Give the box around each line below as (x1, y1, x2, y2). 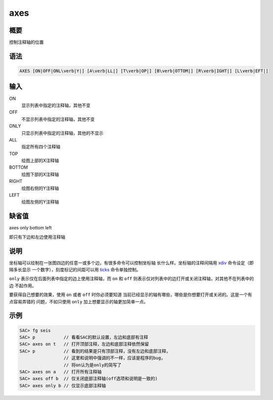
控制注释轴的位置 (9, 39, 44, 45)
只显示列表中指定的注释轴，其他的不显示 (21, 130, 103, 136)
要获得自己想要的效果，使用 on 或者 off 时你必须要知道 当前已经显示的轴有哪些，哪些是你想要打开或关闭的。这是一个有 (9, 291, 252, 298)
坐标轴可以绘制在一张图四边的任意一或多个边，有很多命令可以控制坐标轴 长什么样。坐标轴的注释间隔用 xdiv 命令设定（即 (9, 259, 254, 266)
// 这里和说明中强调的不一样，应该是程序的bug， (63, 355, 166, 361)
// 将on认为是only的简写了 (63, 362, 121, 367)
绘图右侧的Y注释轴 (21, 185, 59, 191)
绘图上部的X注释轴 (21, 158, 59, 164)
